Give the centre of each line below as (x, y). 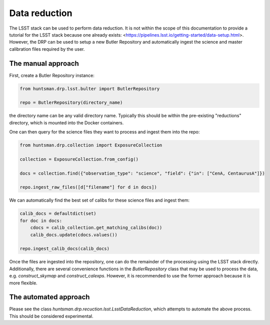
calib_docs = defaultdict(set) (58, 214)
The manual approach (44, 63)
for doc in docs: (41, 220)
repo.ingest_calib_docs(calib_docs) (65, 249)
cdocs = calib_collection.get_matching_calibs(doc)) (96, 228)
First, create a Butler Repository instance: (52, 75)
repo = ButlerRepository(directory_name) (71, 103)
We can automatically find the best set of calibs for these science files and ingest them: (99, 200)
